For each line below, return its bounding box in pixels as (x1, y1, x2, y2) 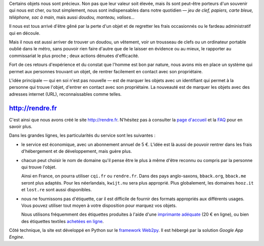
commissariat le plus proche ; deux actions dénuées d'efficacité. (9, 53, 139, 59)
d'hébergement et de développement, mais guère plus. (21, 148, 132, 154)
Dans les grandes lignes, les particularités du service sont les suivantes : (9, 132, 156, 139)
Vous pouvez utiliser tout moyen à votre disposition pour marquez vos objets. (21, 203, 177, 208)
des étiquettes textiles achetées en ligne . (21, 218, 104, 224)
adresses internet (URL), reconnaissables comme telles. (9, 91, 122, 97)
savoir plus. (9, 123, 33, 129)
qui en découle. (9, 30, 41, 36)
